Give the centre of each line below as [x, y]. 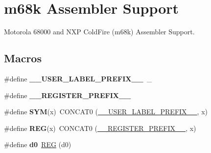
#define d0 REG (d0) [38, 144]
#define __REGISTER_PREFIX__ [68, 95]
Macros [23, 58]
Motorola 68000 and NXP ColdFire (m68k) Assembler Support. [99, 32]
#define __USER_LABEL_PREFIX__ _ [78, 78]
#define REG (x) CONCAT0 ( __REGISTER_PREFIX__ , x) [100, 128]
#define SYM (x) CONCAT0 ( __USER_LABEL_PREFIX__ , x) [106, 112]
